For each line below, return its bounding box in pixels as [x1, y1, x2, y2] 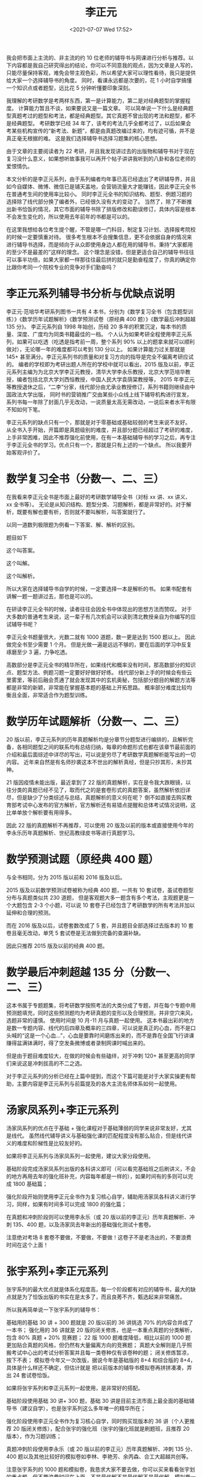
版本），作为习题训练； [6, 1432, 62, 1440]
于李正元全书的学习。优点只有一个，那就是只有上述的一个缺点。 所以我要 [6, 441, 187, 448]
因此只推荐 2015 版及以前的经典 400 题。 [6, 942, 108, 949]
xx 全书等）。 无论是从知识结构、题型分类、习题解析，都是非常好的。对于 [6, 501, 186, 508]
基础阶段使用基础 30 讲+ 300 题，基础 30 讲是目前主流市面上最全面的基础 [6, 1397, 189, 1404]
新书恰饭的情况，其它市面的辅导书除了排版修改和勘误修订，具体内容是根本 [11, 205, 196, 213]
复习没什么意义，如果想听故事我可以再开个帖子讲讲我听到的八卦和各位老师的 [6, 155, 196, 162]
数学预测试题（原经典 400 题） [6, 852, 159, 866]
